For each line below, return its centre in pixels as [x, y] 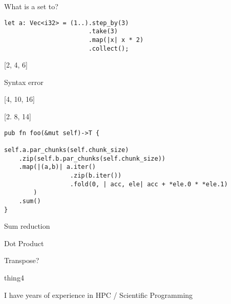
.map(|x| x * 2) [116, 40]
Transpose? [22, 260]
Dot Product [24, 243]
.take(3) [103, 31]
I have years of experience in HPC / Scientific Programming [99, 295]
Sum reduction [27, 226]
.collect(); [109, 48]
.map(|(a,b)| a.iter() [57, 167]
